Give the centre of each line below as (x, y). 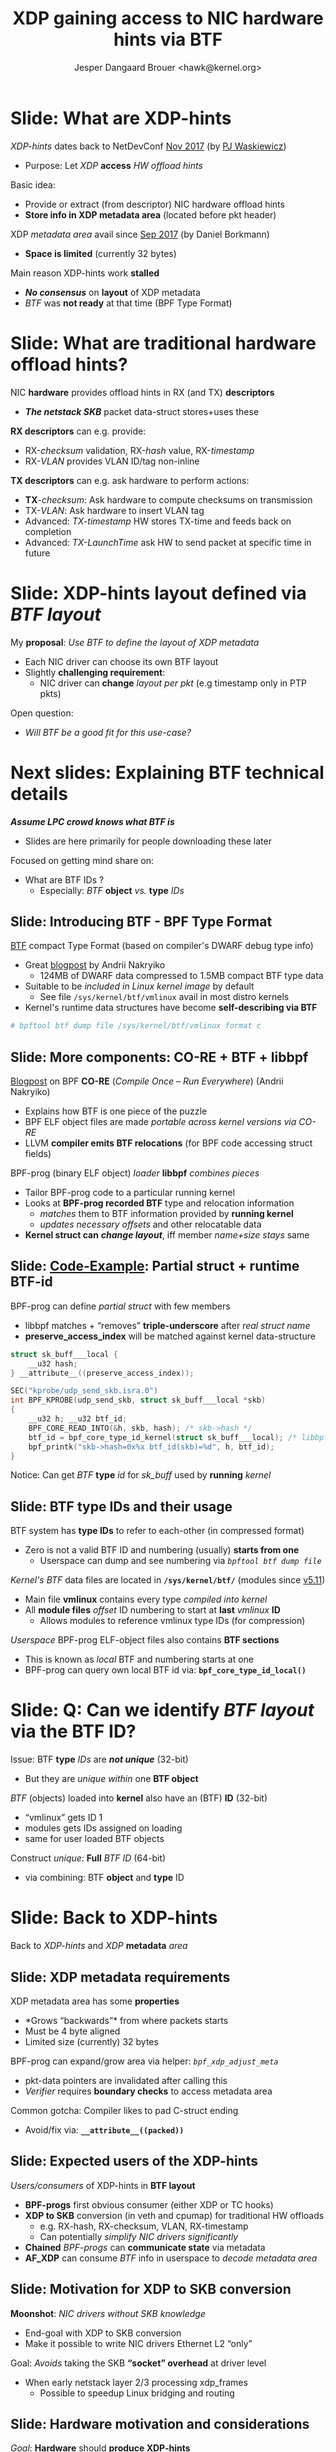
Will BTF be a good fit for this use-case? (108, 732)
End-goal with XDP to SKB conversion (103, 2333)
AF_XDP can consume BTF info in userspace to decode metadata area (171, 2258)
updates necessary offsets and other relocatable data (150, 1224)
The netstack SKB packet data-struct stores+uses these (142, 411)
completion (48, 531)
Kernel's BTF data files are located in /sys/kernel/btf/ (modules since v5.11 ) (168, 1580)
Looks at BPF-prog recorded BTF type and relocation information (159, 1203)
